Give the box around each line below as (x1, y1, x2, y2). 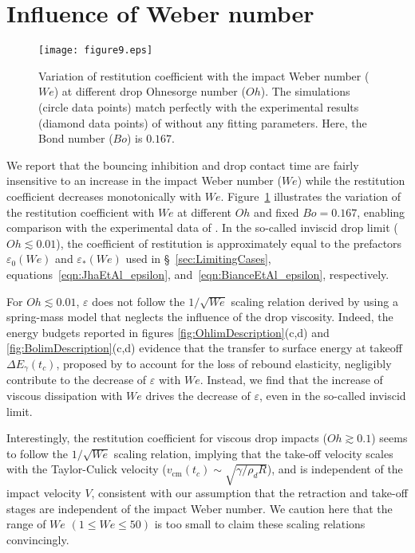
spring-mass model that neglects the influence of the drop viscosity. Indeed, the (6, 308, 393, 325)
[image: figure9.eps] (38, 45, 153, 57)
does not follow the (92, 292, 185, 309)
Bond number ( (38, 130, 113, 147)
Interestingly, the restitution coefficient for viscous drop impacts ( (6, 429, 327, 446)
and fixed (254, 203, 299, 220)
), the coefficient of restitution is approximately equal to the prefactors (56, 234, 402, 251)
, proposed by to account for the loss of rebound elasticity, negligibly (56, 355, 392, 371)
